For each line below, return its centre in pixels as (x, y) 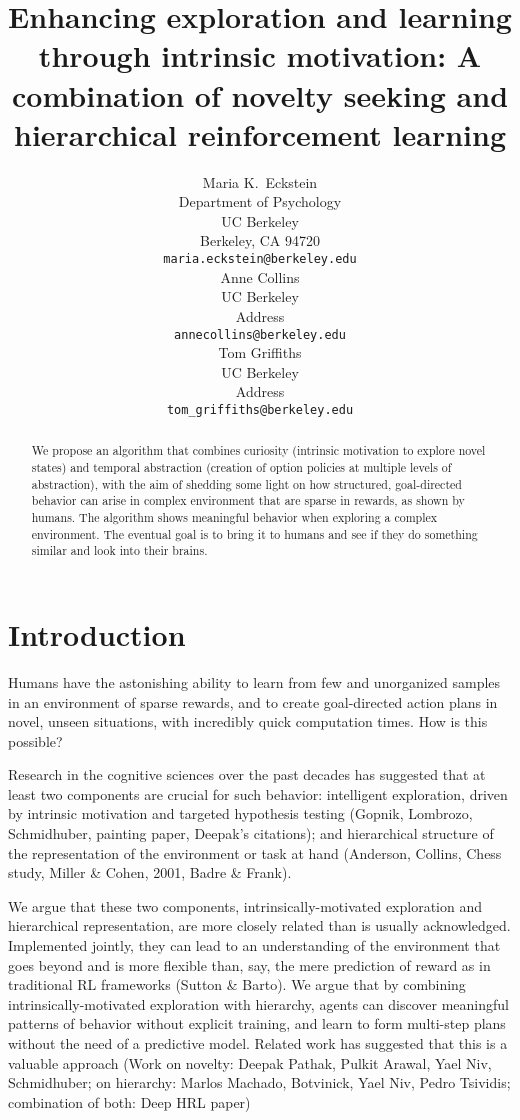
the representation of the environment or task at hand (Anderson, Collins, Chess (255, 852)
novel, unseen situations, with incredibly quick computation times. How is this (248, 721)
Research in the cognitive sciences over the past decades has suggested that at (247, 774)
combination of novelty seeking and (260, 94)
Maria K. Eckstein (260, 181)
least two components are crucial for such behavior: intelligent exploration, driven (258, 793)
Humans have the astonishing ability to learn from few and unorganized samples (254, 681)
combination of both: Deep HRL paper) (129, 1101)
